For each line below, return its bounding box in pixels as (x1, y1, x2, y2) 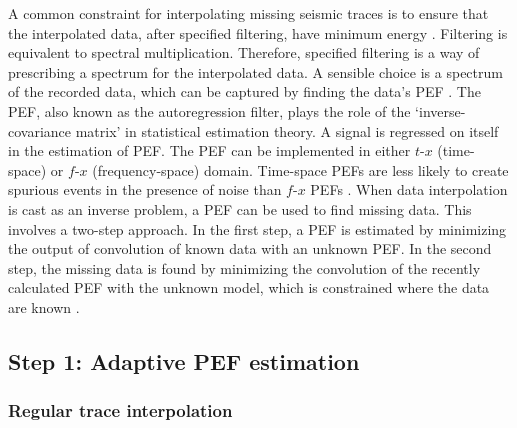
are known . (8, 296, 80, 317)
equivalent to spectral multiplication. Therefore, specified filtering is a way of (8, 42, 480, 63)
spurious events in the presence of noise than (8, 179, 282, 200)
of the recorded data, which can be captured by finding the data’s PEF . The (8, 81, 481, 102)
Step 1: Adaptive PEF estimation (8, 345, 360, 376)
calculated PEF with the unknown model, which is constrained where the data (8, 277, 490, 298)
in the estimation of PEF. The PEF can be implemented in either (8, 140, 411, 161)
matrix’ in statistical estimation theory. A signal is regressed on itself (75, 120, 499, 141)
